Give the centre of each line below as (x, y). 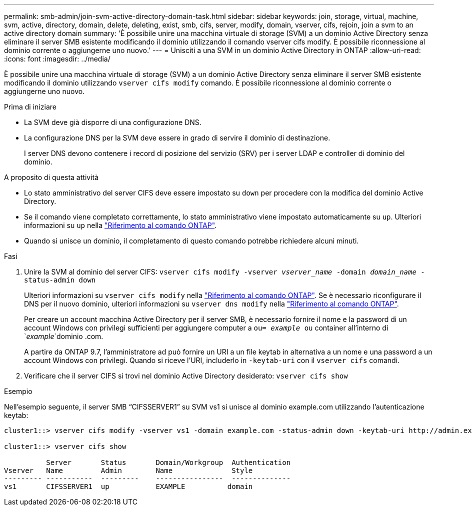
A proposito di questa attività (51, 177)
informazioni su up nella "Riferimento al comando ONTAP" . (120, 225)
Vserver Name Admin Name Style (128, 470)
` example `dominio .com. (64, 336)
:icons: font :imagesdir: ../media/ (57, 59)
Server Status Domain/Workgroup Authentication (168, 462)
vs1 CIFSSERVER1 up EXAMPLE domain (128, 486)
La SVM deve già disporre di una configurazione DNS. (113, 122)
